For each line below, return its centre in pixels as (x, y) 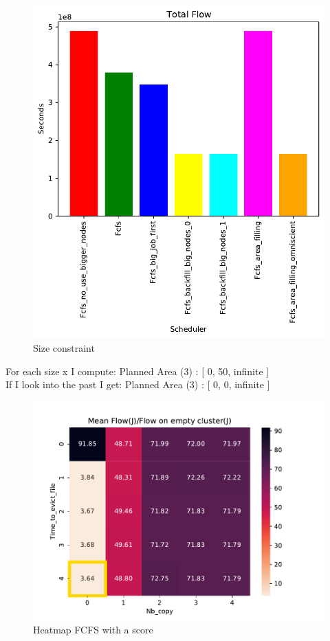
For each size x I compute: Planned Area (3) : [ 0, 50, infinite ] (137, 371)
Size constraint (64, 348)
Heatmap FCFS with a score (93, 629)
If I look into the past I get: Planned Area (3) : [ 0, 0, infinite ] (138, 384)
